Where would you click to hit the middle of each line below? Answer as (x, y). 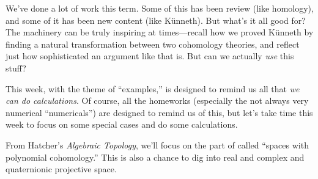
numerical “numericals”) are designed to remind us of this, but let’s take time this (159, 112)
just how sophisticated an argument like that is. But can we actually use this (150, 56)
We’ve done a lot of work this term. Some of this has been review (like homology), (160, 8)
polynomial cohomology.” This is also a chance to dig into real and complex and (155, 157)
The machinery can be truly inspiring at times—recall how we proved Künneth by (160, 32)
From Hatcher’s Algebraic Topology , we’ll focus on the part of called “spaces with (157, 144)
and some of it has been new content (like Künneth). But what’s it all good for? (156, 20)
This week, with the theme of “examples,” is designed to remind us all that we (153, 88)
